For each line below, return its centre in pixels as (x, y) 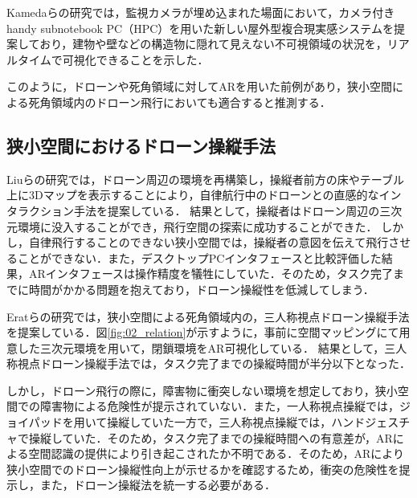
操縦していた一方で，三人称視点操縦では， (219, 422)
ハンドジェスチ (371, 422)
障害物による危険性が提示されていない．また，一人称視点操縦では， (219, 406)
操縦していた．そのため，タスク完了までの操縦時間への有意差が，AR (211, 437)
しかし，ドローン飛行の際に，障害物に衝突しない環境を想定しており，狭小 (202, 390)
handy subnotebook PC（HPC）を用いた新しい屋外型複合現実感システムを (200, 28)
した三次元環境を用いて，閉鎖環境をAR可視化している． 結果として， (201, 347)
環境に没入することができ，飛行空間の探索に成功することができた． (197, 226)
